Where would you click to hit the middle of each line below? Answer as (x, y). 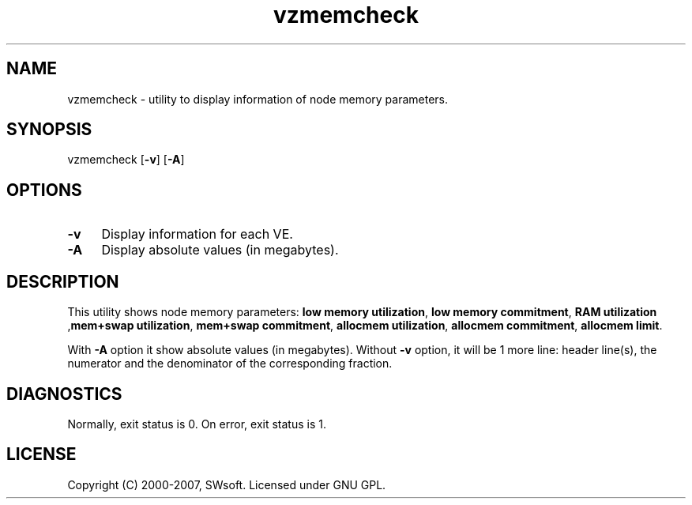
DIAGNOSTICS (64, 394)
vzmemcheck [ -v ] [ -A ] (126, 160)
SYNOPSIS (49, 130)
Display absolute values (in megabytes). (220, 250)
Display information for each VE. (197, 234)
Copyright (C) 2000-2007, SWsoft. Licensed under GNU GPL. (227, 484)
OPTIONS (44, 190)
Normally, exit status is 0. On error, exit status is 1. (197, 424)
